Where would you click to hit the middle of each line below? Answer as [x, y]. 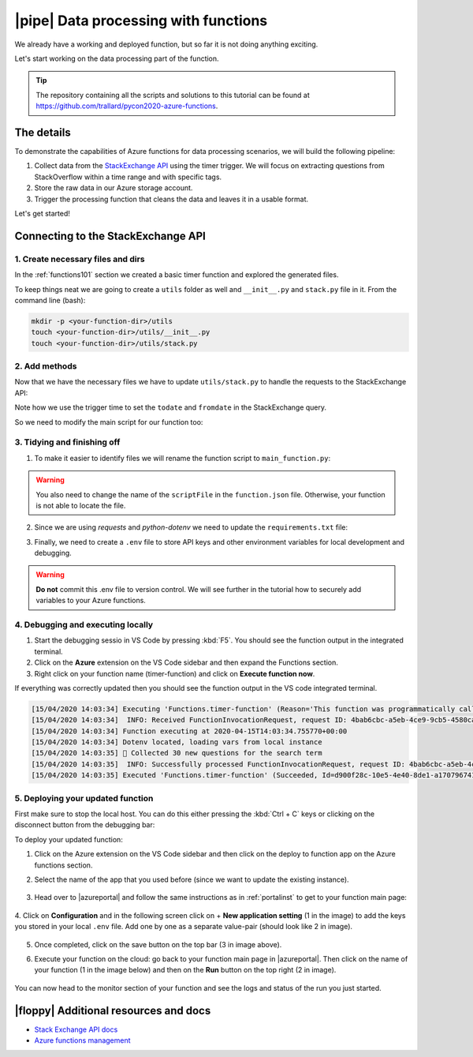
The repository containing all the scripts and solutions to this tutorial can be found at [173, 95]
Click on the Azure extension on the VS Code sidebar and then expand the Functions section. [186, 662]
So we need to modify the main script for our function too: [109, 422]
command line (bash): [50, 300]
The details [43, 132]
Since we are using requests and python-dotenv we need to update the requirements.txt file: [191, 527]
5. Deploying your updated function [84, 798]
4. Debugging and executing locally [84, 625]
